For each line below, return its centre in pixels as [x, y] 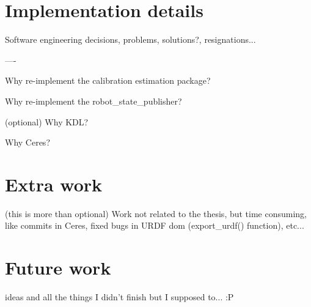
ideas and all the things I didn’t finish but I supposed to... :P [119, 297]
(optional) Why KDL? [47, 121]
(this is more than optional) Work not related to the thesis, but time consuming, [156, 213]
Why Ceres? [27, 142]
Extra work [54, 184]
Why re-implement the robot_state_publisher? [93, 101]
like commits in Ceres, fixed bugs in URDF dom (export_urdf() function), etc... [155, 225]
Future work [58, 268]
